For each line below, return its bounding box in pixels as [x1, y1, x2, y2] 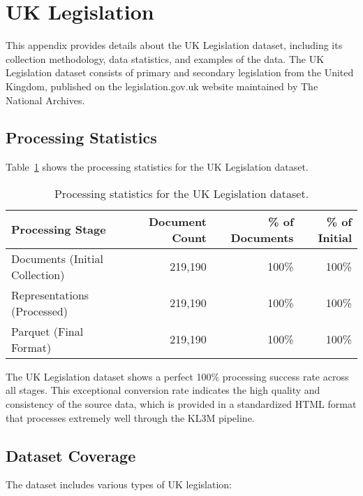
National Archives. [6, 92, 85, 107]
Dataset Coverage [6, 444, 136, 466]
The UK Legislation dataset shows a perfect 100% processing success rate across [6, 369, 349, 383]
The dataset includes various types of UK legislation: [6, 477, 232, 492]
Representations [11, 286, 89, 303]
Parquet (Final [11, 323, 84, 339]
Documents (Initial [11, 250, 103, 267]
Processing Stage [11, 221, 106, 238]
